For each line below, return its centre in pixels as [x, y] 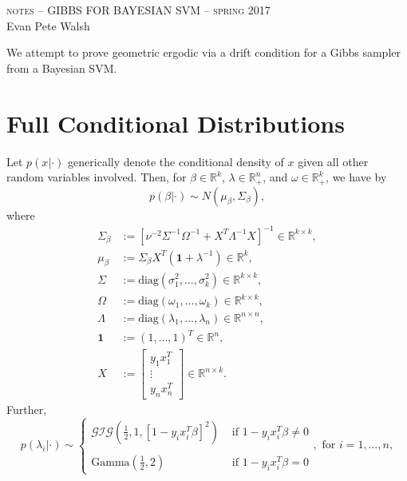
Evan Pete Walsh [48, 25]
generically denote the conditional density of [176, 161]
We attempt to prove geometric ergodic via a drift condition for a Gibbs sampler [203, 52]
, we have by [356, 177]
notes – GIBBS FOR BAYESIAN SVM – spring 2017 [138, 10]
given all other [333, 161]
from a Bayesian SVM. [62, 68]
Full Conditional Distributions [176, 123]
